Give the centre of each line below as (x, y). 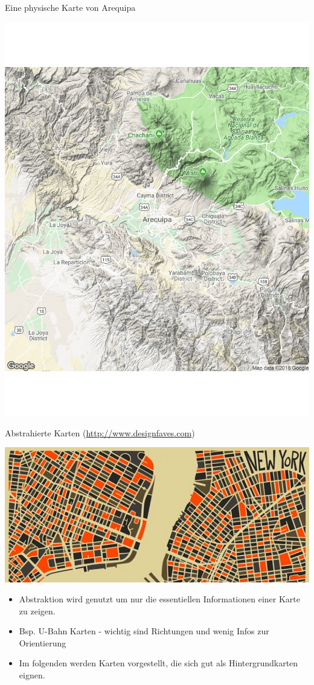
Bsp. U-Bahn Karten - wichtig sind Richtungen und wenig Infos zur (144, 631)
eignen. (32, 675)
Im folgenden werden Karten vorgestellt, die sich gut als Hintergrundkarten (159, 663)
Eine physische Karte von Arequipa (70, 7)
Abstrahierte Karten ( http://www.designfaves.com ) (100, 432)
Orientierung (43, 642)
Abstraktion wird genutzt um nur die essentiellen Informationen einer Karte (160, 599)
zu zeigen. (37, 610)
